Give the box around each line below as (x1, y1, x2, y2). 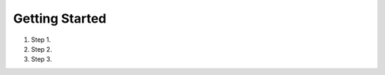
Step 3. (31, 55, 53, 64)
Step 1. (31, 35, 51, 44)
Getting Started (13, 11, 107, 26)
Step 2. (31, 45, 53, 53)
